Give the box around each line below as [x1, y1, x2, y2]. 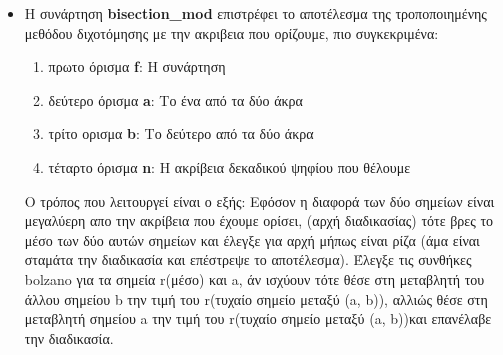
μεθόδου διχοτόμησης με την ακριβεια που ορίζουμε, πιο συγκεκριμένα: [24, 22, 439, 43]
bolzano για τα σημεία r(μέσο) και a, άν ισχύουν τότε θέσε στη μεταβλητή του [24, 268, 485, 289]
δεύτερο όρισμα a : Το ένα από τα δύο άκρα [48, 89, 303, 110]
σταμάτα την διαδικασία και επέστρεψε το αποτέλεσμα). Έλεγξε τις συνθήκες [24, 249, 472, 270]
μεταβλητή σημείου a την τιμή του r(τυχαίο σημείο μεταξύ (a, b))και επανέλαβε [24, 308, 492, 329]
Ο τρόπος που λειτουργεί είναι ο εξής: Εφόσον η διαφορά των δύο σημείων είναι [24, 190, 495, 211]
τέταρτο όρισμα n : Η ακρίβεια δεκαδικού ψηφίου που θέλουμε [48, 156, 411, 177]
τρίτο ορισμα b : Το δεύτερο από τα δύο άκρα [48, 123, 314, 144]
